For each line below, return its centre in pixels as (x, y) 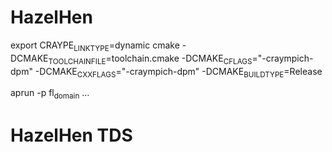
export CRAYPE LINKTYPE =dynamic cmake (95, 46)
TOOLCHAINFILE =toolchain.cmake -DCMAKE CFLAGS (150, 59)
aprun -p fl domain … (50, 94)
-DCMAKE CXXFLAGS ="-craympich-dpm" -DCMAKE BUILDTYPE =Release (178, 72)
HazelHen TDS (71, 135)
